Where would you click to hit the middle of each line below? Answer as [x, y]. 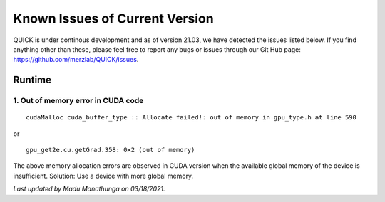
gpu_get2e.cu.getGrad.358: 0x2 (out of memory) [111, 150]
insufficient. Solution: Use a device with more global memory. [103, 176]
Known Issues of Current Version [113, 18]
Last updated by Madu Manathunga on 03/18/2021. [89, 189]
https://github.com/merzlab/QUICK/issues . [76, 60]
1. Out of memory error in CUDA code [78, 101]
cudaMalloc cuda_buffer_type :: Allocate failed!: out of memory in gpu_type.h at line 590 [191, 118]
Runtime [32, 80]
